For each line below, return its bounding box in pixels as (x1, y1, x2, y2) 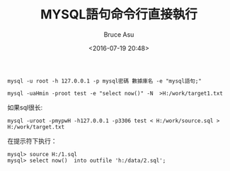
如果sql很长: (7, 103, 43, 112)
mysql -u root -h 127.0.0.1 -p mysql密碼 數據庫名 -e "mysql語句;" (7, 77, 202, 85)
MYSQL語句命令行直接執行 (40, 6, 198, 23)
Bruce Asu (103, 30, 134, 39)
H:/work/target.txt (7, 123, 65, 131)
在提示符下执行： (7, 136, 57, 145)
